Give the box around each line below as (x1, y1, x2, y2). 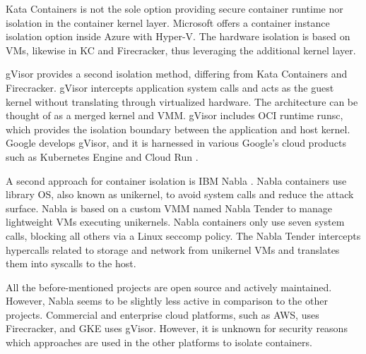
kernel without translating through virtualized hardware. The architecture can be (6, 94, 358, 109)
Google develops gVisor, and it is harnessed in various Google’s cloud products (6, 135, 347, 150)
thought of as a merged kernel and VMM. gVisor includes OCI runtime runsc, (6, 108, 343, 123)
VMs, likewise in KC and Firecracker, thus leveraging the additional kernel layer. (6, 42, 356, 57)
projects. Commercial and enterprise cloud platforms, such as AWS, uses (6, 307, 319, 322)
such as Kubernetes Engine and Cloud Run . (6, 149, 199, 164)
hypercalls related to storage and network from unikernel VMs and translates (6, 242, 340, 257)
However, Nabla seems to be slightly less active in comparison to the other (6, 293, 328, 308)
